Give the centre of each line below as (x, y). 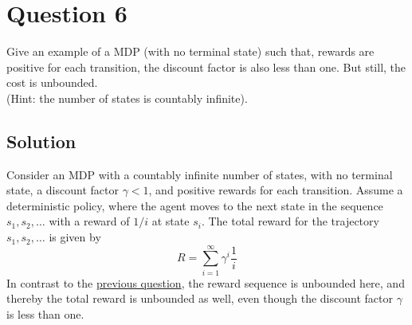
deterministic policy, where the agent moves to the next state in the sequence (195, 205)
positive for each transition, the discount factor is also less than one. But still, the (206, 67)
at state (171, 221)
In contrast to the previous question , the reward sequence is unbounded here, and (206, 282)
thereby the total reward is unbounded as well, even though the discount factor (200, 298)
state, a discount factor (63, 190)
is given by (75, 237)
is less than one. (45, 313)
